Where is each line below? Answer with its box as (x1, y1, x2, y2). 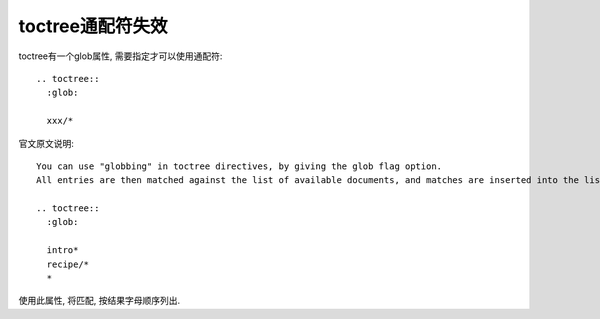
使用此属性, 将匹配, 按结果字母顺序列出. (18, 295, 180, 307)
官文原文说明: (18, 137, 75, 149)
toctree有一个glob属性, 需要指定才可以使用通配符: (18, 50, 223, 62)
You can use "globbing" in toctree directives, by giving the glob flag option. (36, 160, 443, 172)
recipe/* (46, 258, 90, 270)
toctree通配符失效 (18, 15, 168, 37)
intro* (46, 245, 79, 256)
